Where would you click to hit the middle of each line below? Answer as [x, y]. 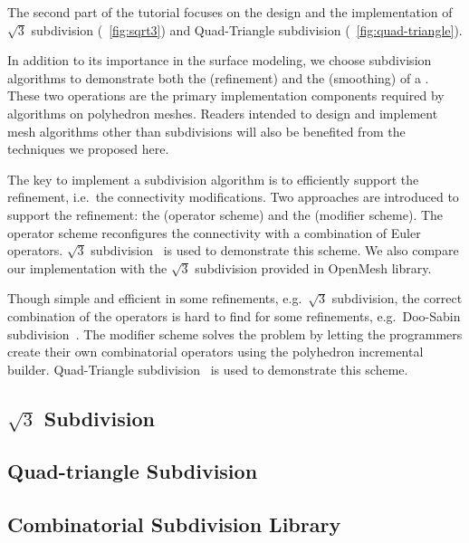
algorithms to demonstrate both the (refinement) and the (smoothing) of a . [218, 77]
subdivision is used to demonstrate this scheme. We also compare [275, 250]
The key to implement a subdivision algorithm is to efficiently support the [213, 179]
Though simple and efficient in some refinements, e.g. [155, 298]
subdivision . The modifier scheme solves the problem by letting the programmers [235, 333]
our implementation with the [87, 267]
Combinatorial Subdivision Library [174, 524]
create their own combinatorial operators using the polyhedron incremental [215, 352]
